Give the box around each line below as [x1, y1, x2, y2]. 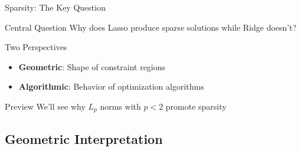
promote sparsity [165, 100, 227, 112]
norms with [100, 100, 141, 112]
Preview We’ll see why [5, 100, 86, 112]
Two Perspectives [5, 41, 67, 53]
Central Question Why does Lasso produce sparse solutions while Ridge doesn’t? [5, 21, 297, 33]
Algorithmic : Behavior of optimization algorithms [18, 80, 204, 93]
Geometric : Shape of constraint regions [18, 60, 166, 73]
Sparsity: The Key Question [5, 1, 106, 13]
